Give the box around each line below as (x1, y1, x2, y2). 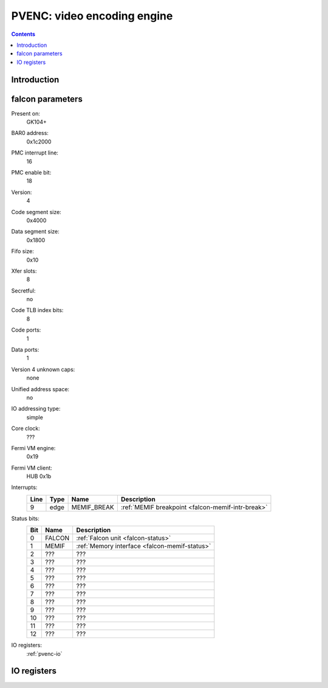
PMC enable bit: (11, 169, 52, 176)
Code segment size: (11, 208, 62, 215)
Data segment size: (11, 228, 60, 235)
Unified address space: (11, 385, 70, 392)
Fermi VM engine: (11, 444, 56, 451)
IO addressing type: (11, 405, 61, 412)
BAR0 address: (11, 130, 49, 137)
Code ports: (11, 326, 41, 334)
